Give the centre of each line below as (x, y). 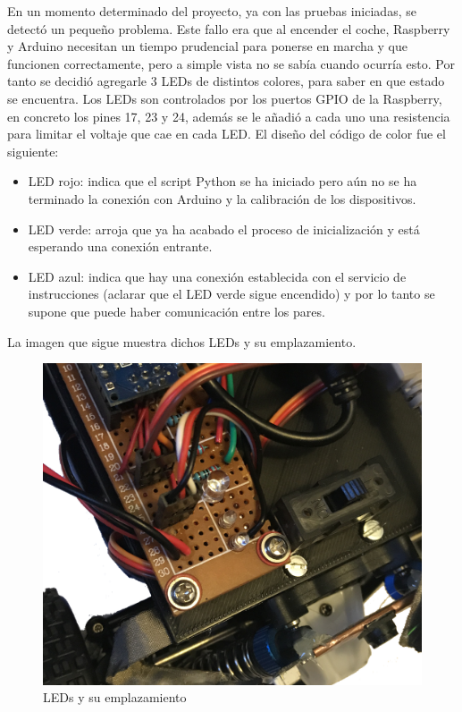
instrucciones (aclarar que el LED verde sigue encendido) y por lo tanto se (231, 294)
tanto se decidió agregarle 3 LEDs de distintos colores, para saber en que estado (226, 81)
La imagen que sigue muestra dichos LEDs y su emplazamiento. (182, 341)
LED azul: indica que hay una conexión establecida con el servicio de (217, 276)
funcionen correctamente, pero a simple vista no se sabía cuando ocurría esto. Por (231, 63)
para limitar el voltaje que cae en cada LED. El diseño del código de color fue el (227, 134)
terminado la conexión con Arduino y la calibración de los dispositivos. (222, 198)
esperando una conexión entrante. (120, 246)
